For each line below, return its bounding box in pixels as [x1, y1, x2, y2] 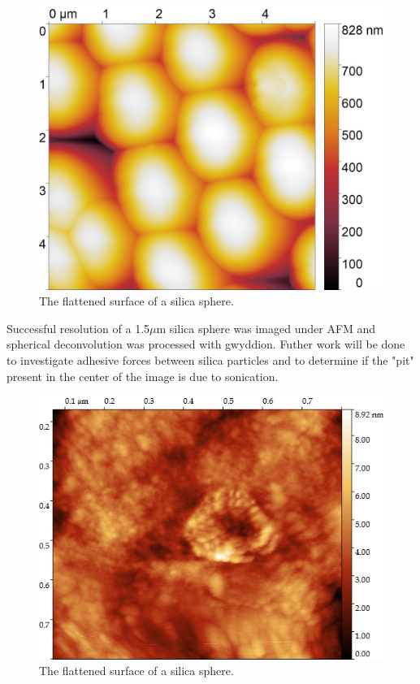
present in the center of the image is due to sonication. [6, 367, 279, 384]
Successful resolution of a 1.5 [6, 319, 150, 336]
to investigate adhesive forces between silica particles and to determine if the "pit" [6, 352, 414, 369]
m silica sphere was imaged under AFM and [156, 319, 376, 336]
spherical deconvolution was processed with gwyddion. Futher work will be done [6, 336, 405, 353]
